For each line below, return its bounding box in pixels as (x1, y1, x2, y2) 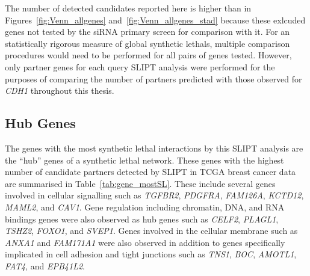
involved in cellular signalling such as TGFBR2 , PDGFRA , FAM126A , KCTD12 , (5, 189, 304, 201)
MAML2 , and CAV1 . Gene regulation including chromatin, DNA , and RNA (5, 200, 285, 213)
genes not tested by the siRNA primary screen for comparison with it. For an (5, 25, 290, 38)
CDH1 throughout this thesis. (5, 84, 114, 97)
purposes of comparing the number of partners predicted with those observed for (5, 72, 302, 85)
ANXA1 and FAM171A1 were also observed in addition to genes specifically (5, 236, 285, 248)
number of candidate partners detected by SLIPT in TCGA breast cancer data (5, 165, 296, 178)
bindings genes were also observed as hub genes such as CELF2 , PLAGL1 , (5, 212, 279, 225)
